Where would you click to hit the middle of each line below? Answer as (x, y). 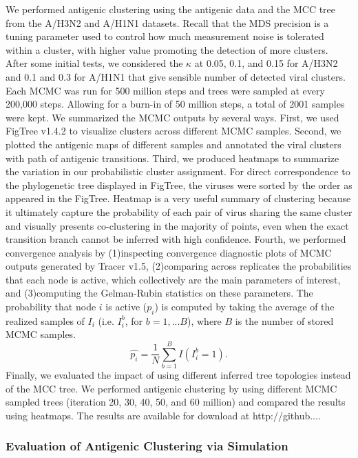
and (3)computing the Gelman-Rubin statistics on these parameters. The (159, 293)
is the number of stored (284, 320)
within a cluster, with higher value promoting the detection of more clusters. (167, 49)
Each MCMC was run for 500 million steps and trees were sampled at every (165, 90)
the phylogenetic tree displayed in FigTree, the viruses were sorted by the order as (179, 185)
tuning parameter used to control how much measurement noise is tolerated (165, 36)
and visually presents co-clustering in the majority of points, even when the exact (177, 225)
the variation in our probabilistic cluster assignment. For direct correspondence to (178, 171)
